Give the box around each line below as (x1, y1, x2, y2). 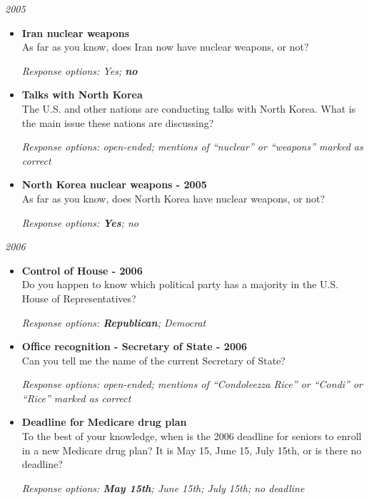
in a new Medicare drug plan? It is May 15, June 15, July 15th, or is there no (21, 442, 362, 457)
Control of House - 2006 (21, 262, 143, 277)
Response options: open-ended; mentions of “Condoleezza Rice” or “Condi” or (21, 377, 363, 392)
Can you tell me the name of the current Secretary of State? (21, 352, 285, 367)
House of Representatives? (21, 290, 136, 305)
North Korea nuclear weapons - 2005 (21, 177, 207, 192)
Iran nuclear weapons (21, 25, 130, 40)
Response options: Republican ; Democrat (21, 315, 206, 330)
